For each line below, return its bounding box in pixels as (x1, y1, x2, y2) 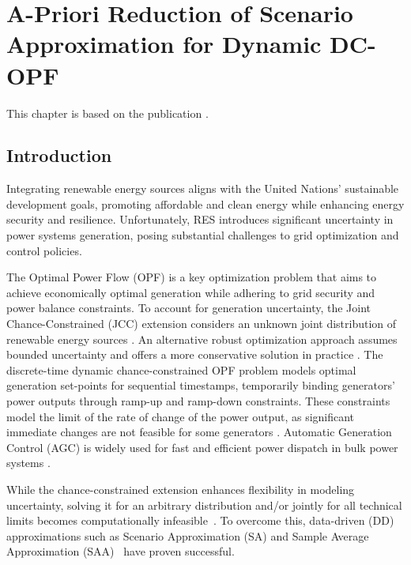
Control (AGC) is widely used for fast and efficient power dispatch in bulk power (6, 439, 398, 455)
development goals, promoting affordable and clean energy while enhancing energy (6, 195, 405, 212)
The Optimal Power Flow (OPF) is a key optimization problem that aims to (6, 269, 377, 285)
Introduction (6, 143, 112, 168)
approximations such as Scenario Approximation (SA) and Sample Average (6, 527, 369, 544)
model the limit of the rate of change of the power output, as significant (6, 408, 355, 424)
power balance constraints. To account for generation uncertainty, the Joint (6, 299, 371, 316)
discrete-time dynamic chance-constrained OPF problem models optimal (6, 361, 356, 378)
